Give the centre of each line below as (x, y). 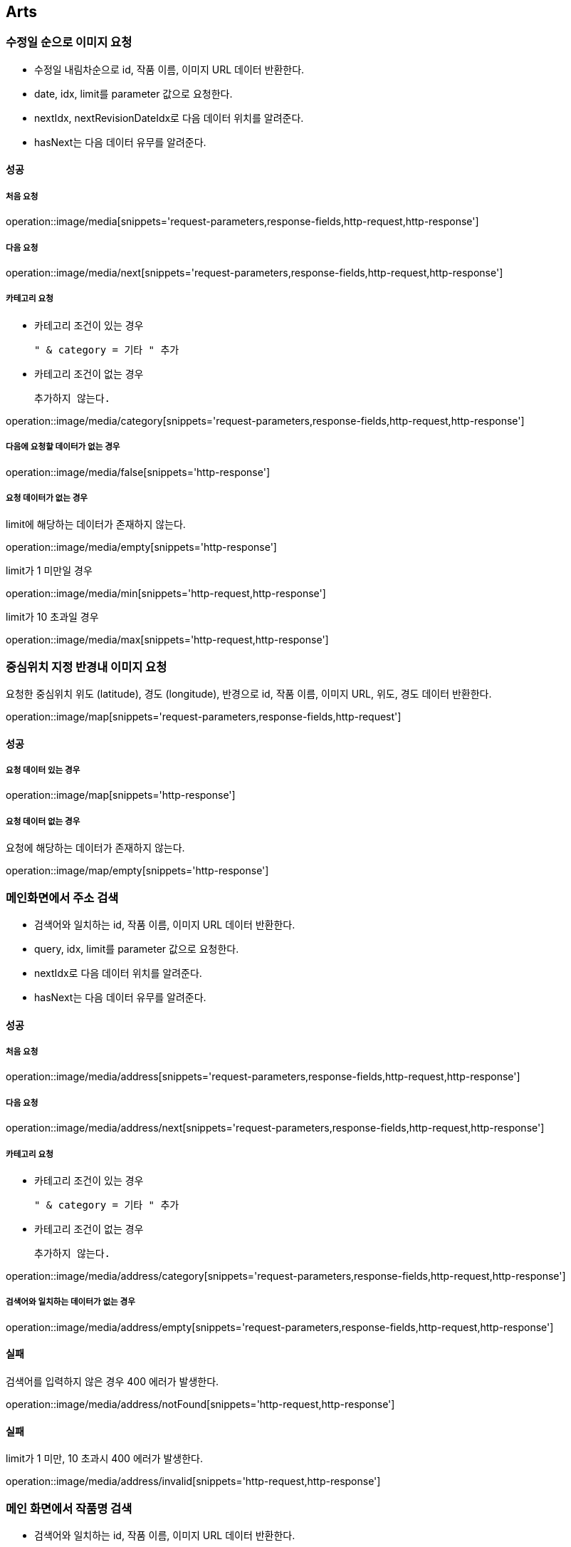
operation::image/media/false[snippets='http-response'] (138, 472)
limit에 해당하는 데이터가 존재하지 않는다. (96, 524)
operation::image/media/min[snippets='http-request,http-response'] (166, 594)
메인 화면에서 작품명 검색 (69, 1508)
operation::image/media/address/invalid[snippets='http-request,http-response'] (193, 1481)
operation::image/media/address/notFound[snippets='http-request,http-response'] (200, 1404)
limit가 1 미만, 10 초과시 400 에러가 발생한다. (105, 1459)
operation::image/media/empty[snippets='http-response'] (141, 547)
